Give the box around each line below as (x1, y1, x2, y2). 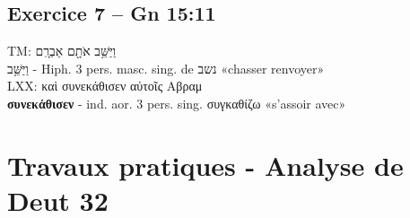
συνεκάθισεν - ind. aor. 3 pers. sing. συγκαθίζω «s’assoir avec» (7, 93, 346, 112)
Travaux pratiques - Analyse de (7, 146, 404, 183)
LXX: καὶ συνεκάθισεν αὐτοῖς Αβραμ (7, 76, 203, 95)
